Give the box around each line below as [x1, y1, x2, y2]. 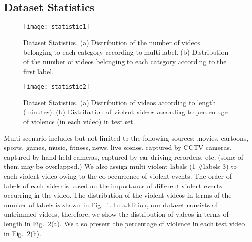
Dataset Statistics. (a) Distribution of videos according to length [23, 97, 216, 107]
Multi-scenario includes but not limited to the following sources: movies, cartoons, [4, 132, 249, 143]
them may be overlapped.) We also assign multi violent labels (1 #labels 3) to [4, 161, 237, 171]
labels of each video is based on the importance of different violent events [4, 180, 222, 190]
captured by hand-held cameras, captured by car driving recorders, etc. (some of [4, 151, 244, 162]
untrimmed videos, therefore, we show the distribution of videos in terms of [4, 209, 229, 219]
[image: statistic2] [23, 83, 90, 91]
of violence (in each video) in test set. [23, 116, 135, 127]
